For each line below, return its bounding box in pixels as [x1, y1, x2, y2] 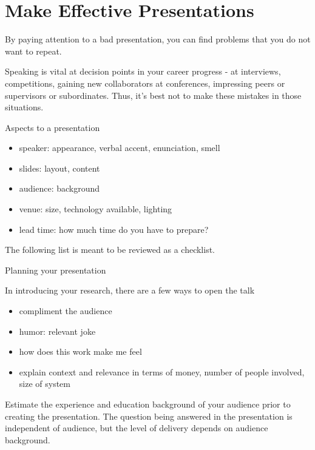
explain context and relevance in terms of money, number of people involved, [19, 365, 305, 378]
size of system [19, 377, 70, 390]
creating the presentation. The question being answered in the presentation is [5, 409, 293, 422]
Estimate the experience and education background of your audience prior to [5, 398, 291, 410]
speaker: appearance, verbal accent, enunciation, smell [19, 141, 220, 154]
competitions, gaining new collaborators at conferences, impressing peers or [5, 76, 285, 89]
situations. [5, 101, 44, 113]
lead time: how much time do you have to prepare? [19, 223, 209, 235]
